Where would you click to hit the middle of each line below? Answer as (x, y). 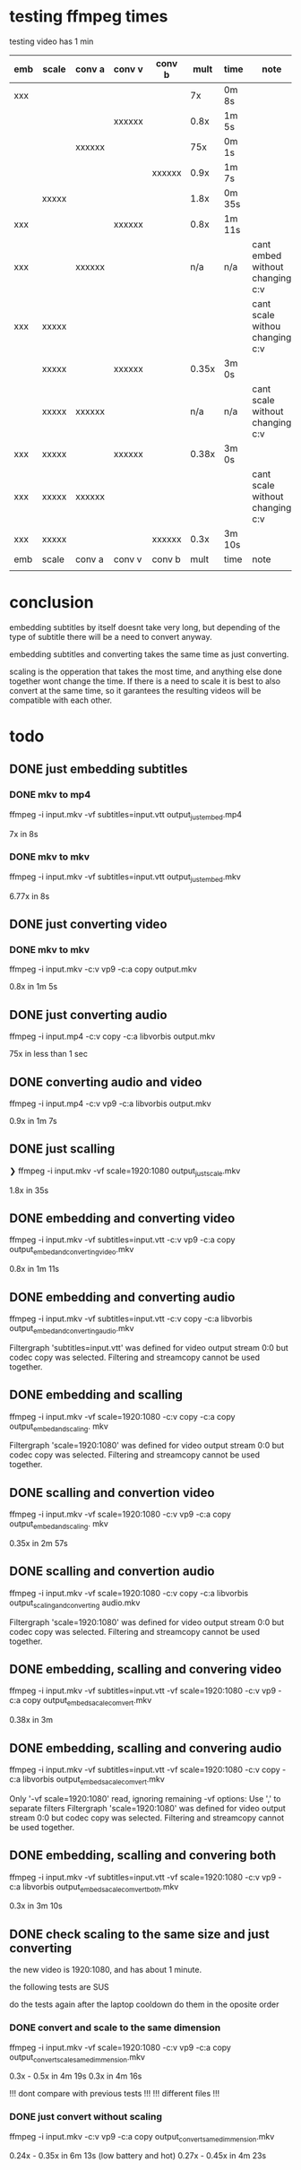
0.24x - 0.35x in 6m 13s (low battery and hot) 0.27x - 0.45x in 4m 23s (138, 2156)
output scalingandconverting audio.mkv (75, 1604)
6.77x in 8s (30, 896)
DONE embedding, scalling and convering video (146, 1669)
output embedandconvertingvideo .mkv (72, 1250)
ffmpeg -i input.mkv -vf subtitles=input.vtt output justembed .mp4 (126, 815)
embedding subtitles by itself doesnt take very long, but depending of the (145, 627)
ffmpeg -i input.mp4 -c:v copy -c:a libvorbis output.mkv (112, 1036)
